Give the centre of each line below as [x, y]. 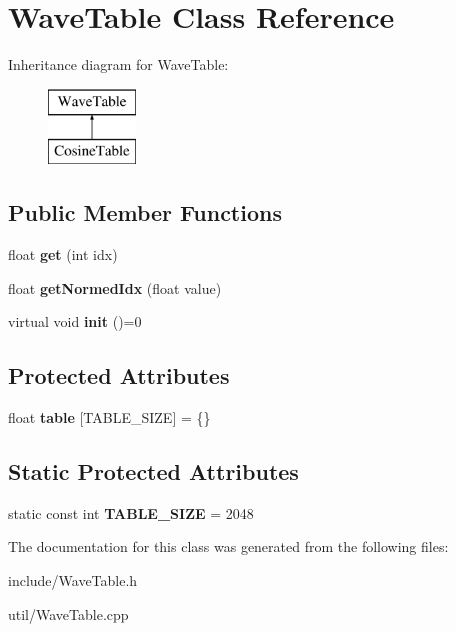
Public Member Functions [145, 212]
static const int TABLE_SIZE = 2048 [131, 512]
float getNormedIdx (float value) [115, 287]
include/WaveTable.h [73, 580]
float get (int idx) [63, 254]
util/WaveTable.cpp [68, 613]
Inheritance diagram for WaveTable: [118, 64]
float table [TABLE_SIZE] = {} [109, 417]
